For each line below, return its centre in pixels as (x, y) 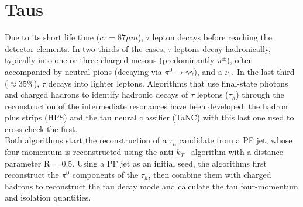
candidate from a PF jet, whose (236, 140)
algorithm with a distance (237, 152)
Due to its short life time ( (52, 37)
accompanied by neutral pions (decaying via (83, 71)
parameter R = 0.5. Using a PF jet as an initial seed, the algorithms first (136, 163)
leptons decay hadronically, (222, 48)
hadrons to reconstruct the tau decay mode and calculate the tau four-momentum (151, 186)
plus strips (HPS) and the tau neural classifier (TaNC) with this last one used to (149, 117)
